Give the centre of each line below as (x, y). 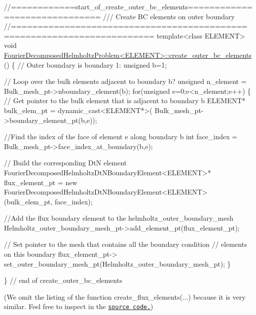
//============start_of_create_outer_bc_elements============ (128, 6)
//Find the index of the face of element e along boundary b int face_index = (121, 137)
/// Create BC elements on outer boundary (169, 16)
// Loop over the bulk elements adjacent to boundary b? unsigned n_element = (125, 81)
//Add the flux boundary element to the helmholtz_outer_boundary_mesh (119, 218)
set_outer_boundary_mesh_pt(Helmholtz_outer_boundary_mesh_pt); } (117, 263)
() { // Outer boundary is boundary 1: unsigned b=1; (86, 64)
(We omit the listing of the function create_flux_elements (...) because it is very (125, 296)
